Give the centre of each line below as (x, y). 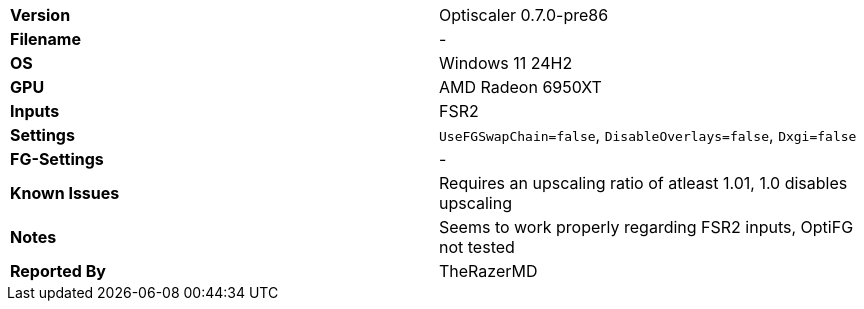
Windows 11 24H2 (506, 63)
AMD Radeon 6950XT (520, 87)
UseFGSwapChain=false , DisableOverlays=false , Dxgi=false (648, 135)
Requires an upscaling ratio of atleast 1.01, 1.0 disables (643, 183)
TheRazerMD (488, 271)
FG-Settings (57, 159)
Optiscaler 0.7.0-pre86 (524, 15)
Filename (45, 39)
